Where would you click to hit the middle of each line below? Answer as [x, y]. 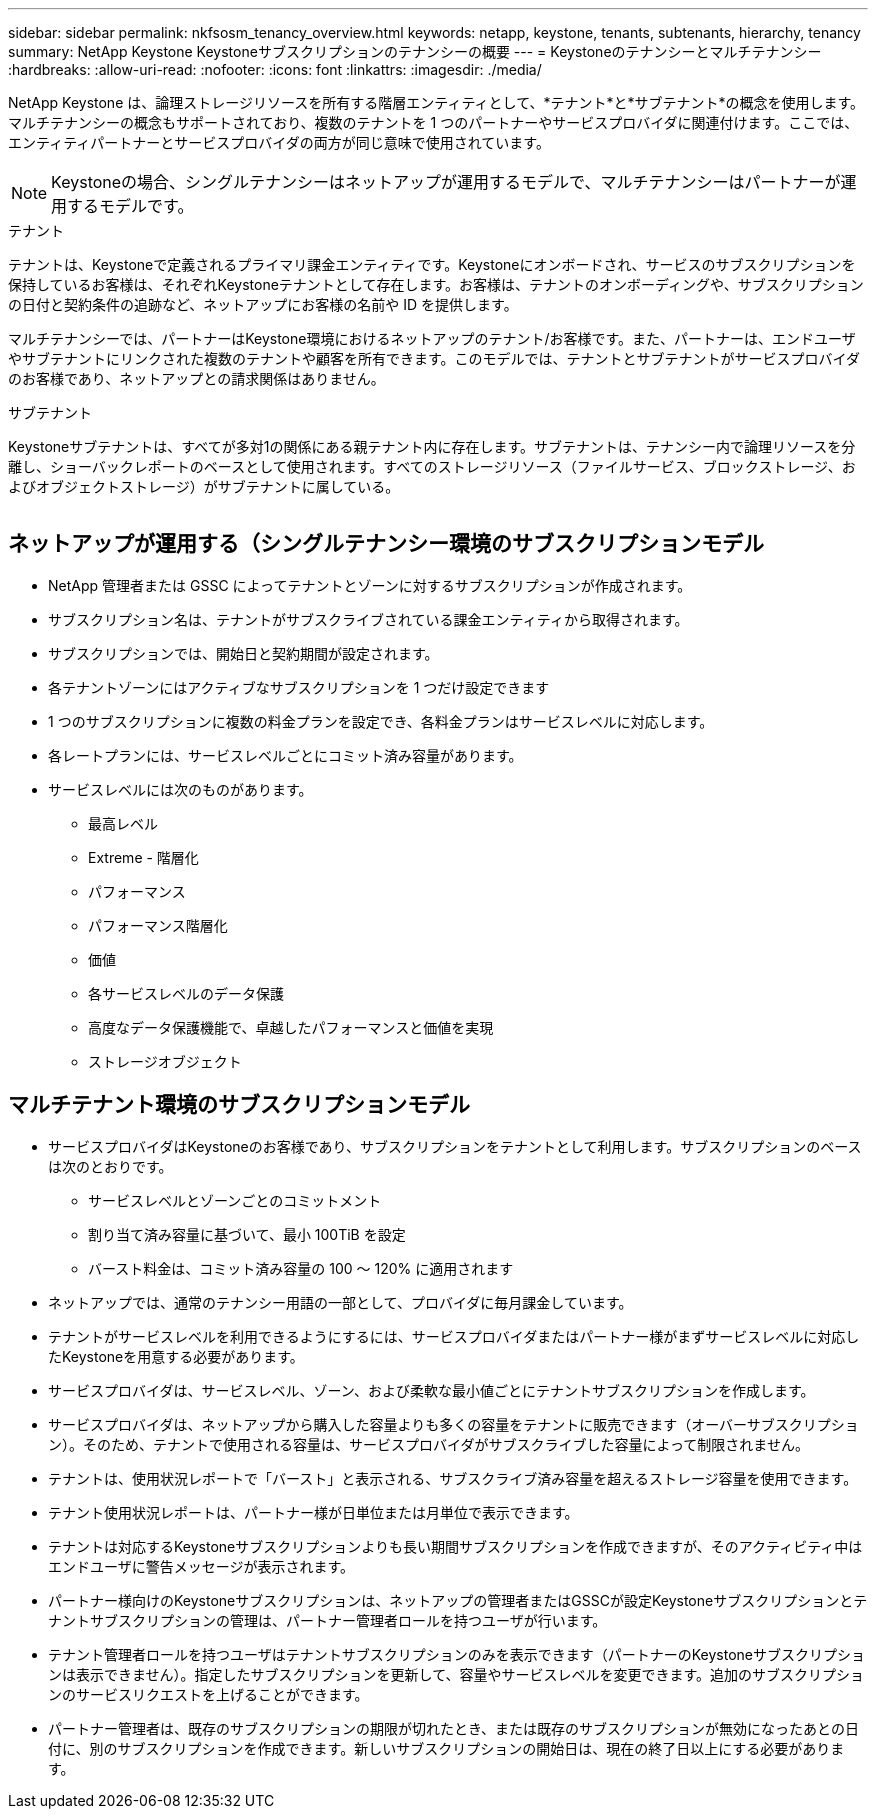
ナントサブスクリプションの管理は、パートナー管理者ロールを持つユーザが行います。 [327, 1620]
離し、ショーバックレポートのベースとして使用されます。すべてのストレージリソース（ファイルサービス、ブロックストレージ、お [432, 466]
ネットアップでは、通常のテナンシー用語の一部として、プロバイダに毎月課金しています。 [340, 1302]
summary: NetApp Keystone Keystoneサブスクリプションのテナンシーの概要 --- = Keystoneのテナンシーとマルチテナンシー [415, 51]
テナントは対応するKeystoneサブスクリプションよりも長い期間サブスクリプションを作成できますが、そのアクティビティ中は [455, 1546]
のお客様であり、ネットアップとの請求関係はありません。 [196, 378]
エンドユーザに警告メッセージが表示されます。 [201, 1566]
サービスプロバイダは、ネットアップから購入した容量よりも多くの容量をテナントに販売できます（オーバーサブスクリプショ [453, 1424]
